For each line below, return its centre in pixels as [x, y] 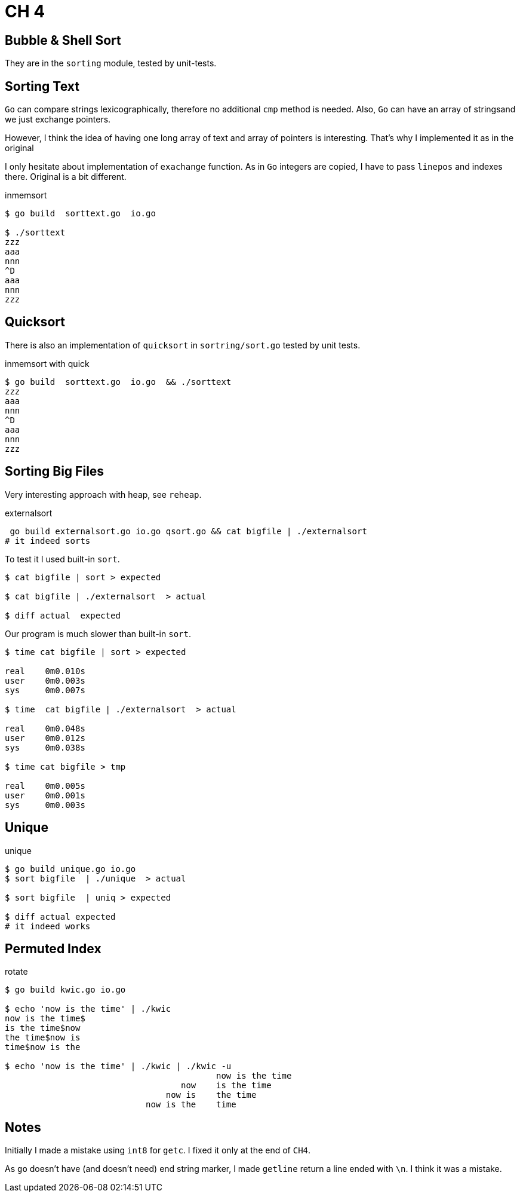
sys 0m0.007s [45, 690]
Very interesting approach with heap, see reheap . [103, 494]
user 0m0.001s [45, 795]
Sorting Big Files [55, 472]
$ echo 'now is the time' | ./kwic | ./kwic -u [118, 1066]
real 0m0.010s [45, 671]
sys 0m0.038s [45, 747]
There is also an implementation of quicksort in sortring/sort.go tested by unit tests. [183, 345]
